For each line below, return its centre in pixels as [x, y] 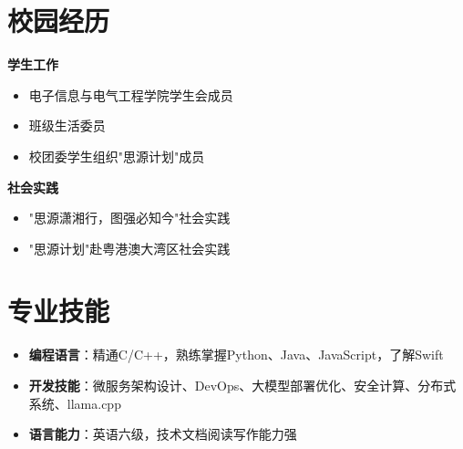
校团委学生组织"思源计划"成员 [117, 156]
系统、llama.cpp [75, 403]
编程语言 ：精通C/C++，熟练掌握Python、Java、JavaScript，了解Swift [236, 355]
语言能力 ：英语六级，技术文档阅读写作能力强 [163, 434]
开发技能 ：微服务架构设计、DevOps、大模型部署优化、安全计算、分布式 [242, 385]
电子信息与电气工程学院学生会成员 [131, 94]
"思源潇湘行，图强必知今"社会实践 [129, 218]
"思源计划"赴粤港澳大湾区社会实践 [129, 248]
